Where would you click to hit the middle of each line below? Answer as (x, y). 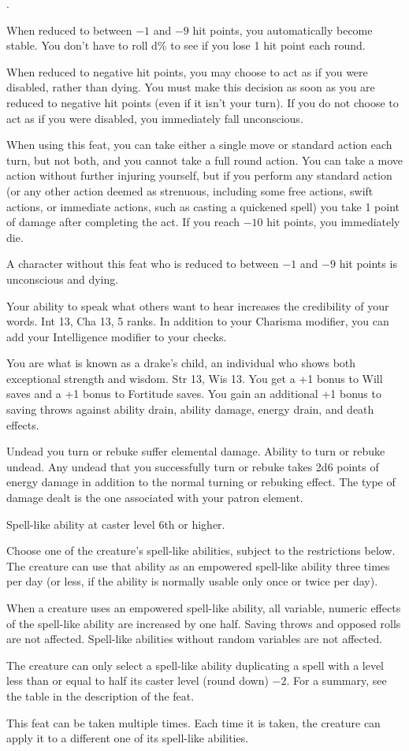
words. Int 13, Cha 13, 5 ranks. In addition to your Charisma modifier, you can (198, 321)
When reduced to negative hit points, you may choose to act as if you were (187, 71)
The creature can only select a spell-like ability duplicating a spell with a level (195, 665)
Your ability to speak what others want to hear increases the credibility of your (198, 305)
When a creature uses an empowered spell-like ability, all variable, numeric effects (204, 608)
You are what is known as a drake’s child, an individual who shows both (181, 363)
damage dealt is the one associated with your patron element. (155, 498)
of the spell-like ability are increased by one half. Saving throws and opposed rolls (204, 623)
